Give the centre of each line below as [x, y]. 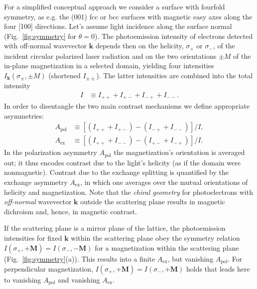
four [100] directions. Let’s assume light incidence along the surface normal [118, 26]
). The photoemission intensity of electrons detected [174, 36]
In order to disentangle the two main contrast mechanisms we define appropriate [127, 106]
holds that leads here [218, 269]
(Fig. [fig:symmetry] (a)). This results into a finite [80, 258]
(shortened [64, 75]
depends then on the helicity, [139, 46]
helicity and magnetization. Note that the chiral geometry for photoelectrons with [128, 192]
